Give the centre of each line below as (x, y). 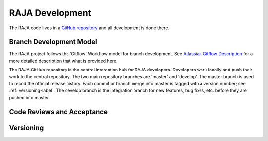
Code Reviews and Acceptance (58, 112)
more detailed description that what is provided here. (63, 61)
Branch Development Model (53, 42)
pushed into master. (30, 97)
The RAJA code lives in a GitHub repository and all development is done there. (89, 28)
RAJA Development (50, 13)
